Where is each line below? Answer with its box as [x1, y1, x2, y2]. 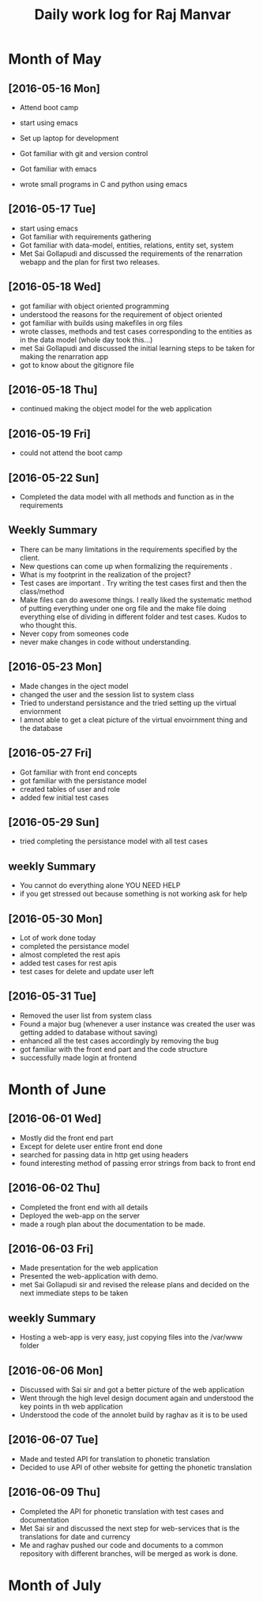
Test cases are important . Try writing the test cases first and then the [19, 578, 247, 587]
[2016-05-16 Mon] [8, 82, 100, 95]
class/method [19, 587, 65, 596]
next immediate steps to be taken [19, 1288, 129, 1298]
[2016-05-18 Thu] [8, 383, 98, 397]
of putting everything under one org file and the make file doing [19, 603, 227, 613]
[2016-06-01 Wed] [8, 1112, 102, 1126]
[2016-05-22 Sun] [8, 471, 100, 484]
